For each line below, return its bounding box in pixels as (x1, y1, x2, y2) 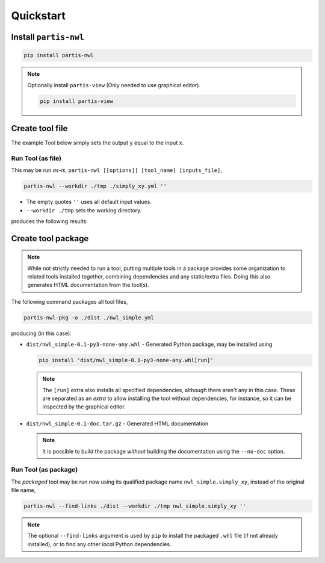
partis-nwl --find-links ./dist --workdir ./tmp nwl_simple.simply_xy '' (23, 503, 246, 509)
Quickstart (11, 9, 66, 22)
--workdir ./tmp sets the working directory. (26, 206, 142, 214)
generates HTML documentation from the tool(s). (27, 281, 150, 289)
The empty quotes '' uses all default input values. (26, 198, 152, 206)
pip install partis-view (40, 97, 114, 105)
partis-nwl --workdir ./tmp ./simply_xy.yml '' (23, 183, 167, 189)
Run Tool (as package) (11, 466, 78, 474)
